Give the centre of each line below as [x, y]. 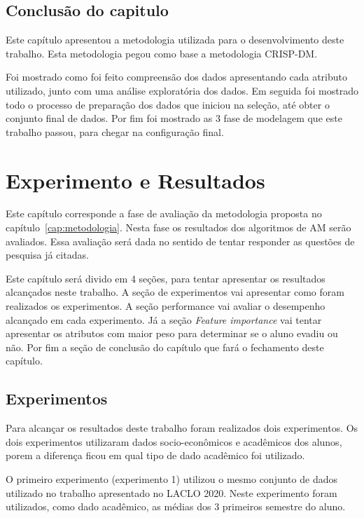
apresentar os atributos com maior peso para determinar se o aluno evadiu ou [172, 333]
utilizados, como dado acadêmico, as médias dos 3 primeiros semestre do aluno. [176, 506]
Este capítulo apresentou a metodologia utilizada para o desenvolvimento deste [175, 40]
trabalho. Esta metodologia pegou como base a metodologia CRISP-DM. [162, 53]
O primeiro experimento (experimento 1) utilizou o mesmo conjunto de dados [171, 479]
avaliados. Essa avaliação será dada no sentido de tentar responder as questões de [180, 241]
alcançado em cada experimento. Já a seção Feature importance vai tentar [164, 319]
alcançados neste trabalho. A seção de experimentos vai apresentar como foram [175, 292]
